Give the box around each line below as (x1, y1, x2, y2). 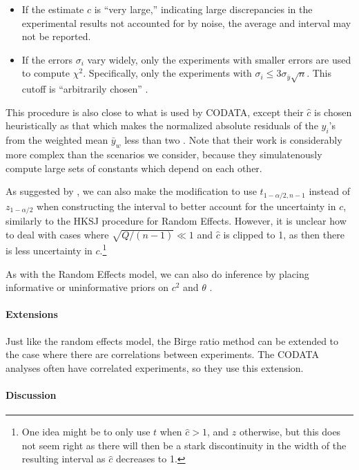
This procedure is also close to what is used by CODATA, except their (6, 104, 304, 119)
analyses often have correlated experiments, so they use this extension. (6, 360, 304, 375)
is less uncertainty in (6, 243, 93, 258)
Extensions (6, 307, 58, 321)
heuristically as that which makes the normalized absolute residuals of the (6, 118, 318, 133)
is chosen (314, 104, 352, 119)
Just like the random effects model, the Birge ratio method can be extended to (6, 333, 339, 348)
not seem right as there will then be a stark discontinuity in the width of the (21, 438, 347, 452)
